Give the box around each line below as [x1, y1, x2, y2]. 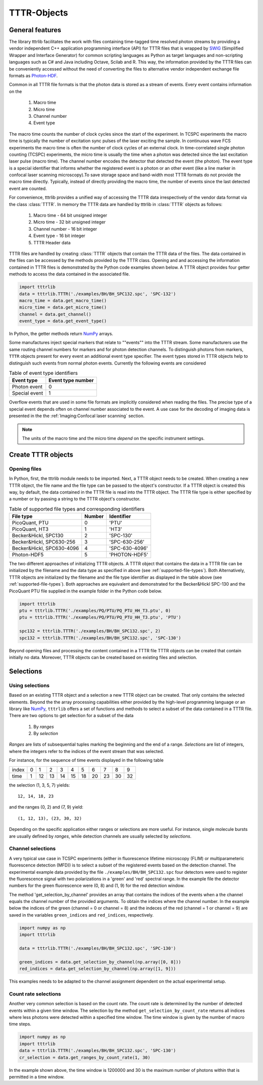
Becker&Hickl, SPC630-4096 [12, 545, 79, 552]
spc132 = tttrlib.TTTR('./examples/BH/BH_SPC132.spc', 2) [19, 628, 161, 634]
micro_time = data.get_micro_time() [19, 305, 107, 310]
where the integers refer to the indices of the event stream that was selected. [9, 748, 164, 754]
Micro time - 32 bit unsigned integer [33, 219, 106, 225]
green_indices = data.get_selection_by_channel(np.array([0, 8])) [19, 959, 181, 965]
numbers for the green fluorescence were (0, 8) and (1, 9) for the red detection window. [9, 883, 185, 888]
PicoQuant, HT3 [12, 526, 49, 533]
